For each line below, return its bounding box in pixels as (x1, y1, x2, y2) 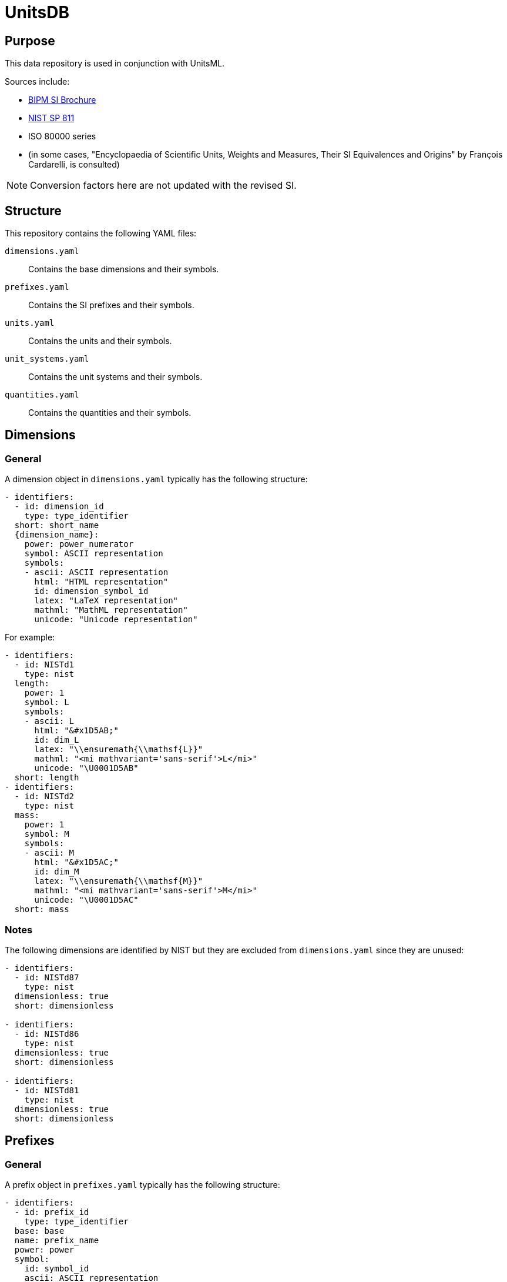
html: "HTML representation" (34, 577, 169, 587)
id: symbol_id (24, 1264, 89, 1274)
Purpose (5, 33, 55, 48)
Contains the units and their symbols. (28, 336, 172, 346)
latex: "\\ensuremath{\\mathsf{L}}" (34, 745, 203, 754)
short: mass (14, 904, 69, 914)
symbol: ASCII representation (24, 549, 163, 559)
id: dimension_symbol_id (34, 586, 149, 596)
